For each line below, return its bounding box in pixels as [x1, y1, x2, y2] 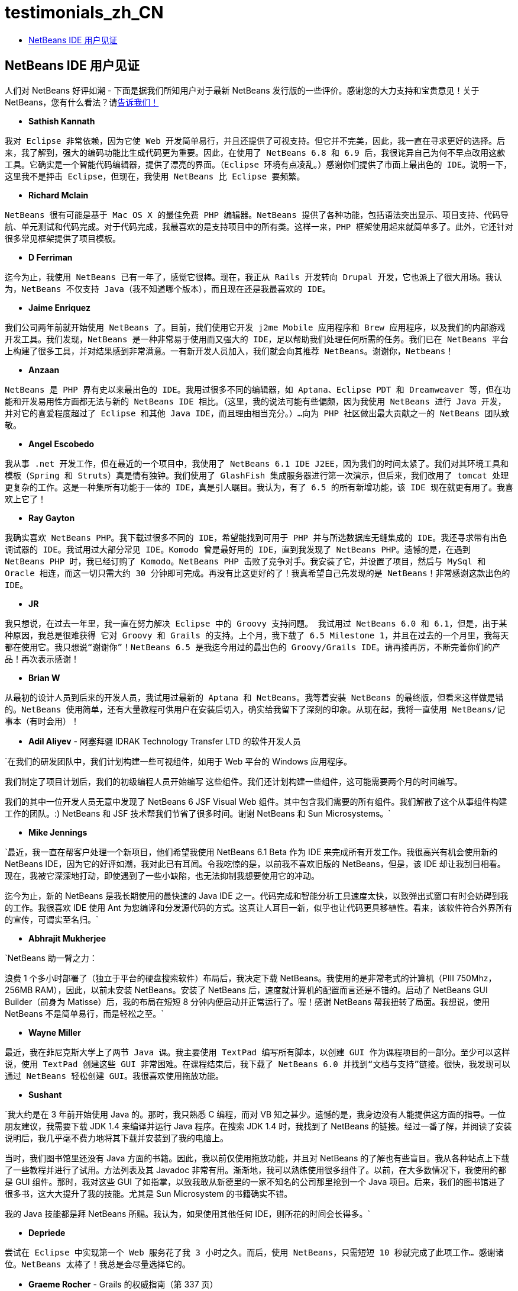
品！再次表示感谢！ [5, 654, 79, 664]
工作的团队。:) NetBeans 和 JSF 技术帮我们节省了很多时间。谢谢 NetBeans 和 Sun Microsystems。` [5, 808, 391, 818]
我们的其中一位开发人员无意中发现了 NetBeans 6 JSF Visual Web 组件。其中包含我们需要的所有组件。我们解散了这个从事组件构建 [5, 796, 507, 807]
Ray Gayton [28, 512, 75, 523]
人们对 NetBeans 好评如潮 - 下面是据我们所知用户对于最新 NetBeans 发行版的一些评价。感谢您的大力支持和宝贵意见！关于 [5, 85, 480, 95]
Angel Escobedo [28, 438, 95, 449]
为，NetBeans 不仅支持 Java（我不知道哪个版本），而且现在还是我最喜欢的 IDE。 [5, 284, 331, 294]
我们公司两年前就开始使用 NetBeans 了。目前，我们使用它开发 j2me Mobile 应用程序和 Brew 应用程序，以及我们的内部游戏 [5, 322, 506, 332]
